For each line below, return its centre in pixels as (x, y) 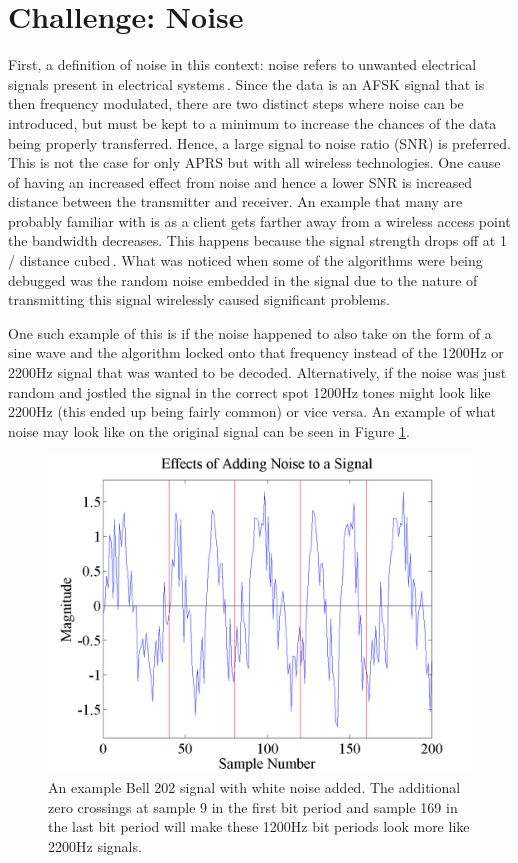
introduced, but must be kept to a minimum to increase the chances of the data (252, 122)
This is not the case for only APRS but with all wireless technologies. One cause (254, 162)
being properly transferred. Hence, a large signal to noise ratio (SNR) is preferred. (259, 142)
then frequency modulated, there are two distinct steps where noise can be (236, 103)
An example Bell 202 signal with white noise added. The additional (254, 787)
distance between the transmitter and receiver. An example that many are (235, 201)
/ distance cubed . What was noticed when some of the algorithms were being (245, 260)
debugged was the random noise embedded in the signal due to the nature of (243, 279)
